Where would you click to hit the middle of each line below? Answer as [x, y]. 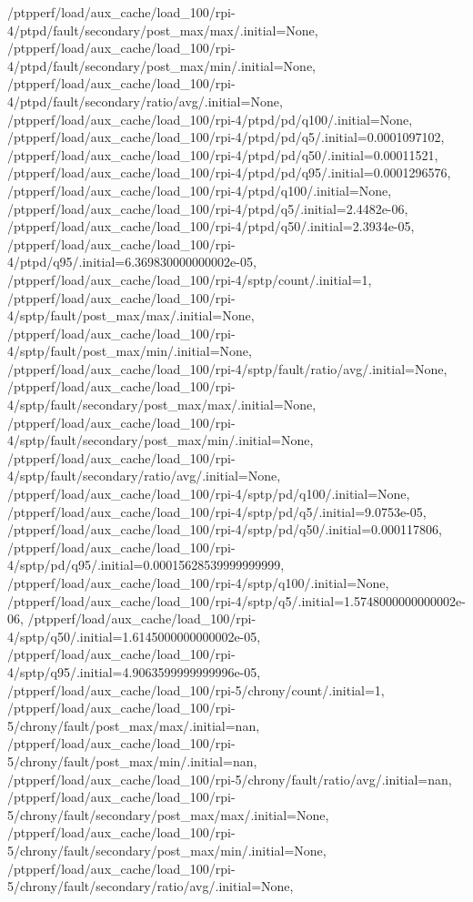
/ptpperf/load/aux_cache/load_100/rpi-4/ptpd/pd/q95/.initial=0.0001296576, [229, 172]
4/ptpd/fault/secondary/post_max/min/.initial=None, [161, 65]
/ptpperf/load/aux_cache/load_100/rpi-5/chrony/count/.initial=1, [196, 689]
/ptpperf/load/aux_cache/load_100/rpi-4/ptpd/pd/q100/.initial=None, [210, 119]
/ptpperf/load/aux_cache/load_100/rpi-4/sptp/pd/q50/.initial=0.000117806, [225, 529]
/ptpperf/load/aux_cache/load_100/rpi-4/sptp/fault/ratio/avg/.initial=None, [227, 368]
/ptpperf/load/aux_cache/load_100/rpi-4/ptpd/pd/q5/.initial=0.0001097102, [226, 137]
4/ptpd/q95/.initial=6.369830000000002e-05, [132, 262]
